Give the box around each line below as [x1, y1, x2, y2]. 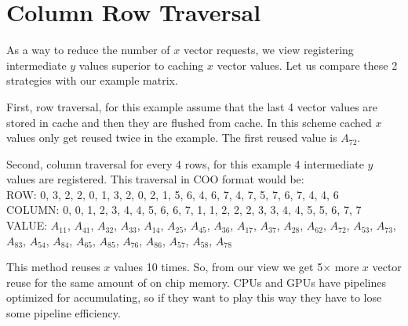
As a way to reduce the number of [6, 42, 170, 58]
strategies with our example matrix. [6, 72, 178, 89]
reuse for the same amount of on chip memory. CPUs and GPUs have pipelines [6, 273, 386, 290]
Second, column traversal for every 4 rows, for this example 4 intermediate [6, 155, 364, 172]
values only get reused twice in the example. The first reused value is [6, 129, 337, 146]
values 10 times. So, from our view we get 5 [113, 259, 323, 275]
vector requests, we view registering [183, 42, 354, 58]
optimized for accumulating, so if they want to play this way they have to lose [6, 289, 382, 306]
